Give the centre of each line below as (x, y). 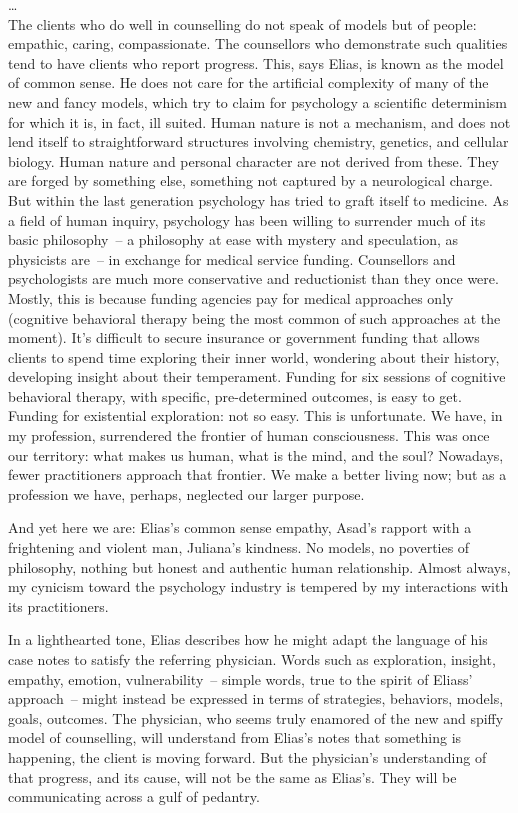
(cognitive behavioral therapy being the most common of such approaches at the (254, 317)
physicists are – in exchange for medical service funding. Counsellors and (232, 258)
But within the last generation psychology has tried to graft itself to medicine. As (258, 199)
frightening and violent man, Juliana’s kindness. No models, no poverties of (239, 547)
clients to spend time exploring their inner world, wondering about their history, (254, 356)
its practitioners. (58, 605)
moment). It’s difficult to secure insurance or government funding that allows (244, 337)
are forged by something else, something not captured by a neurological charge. (250, 180)
